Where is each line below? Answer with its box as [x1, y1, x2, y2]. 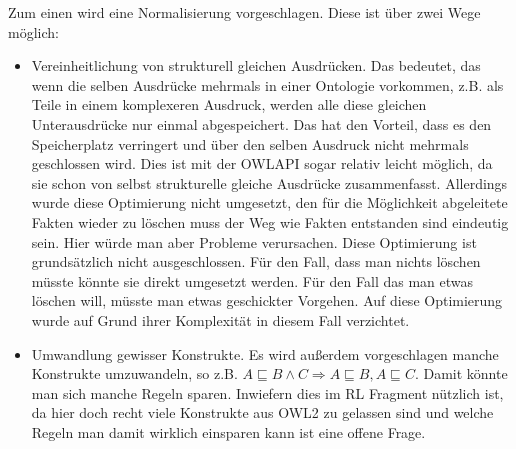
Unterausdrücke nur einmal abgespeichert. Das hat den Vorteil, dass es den [31, 113, 492, 134]
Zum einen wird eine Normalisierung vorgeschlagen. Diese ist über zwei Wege [8, 2, 481, 22]
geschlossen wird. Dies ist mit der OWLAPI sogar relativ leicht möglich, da [31, 153, 493, 174]
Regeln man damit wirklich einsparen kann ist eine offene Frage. [31, 421, 426, 442]
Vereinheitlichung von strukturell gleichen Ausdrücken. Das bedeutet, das [31, 55, 481, 76]
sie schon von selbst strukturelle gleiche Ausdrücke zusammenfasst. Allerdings [31, 172, 508, 193]
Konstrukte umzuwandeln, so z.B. [31, 363, 238, 384]
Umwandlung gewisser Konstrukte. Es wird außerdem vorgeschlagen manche [31, 343, 499, 364]
